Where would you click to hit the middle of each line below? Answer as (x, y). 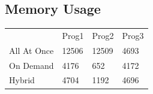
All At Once (31, 50)
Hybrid (22, 80)
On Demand (31, 65)
